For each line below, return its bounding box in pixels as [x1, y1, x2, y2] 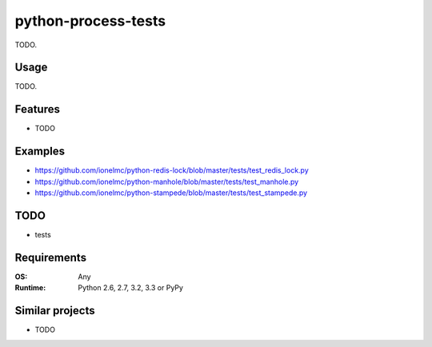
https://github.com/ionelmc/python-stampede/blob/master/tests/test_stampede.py [34, 188, 308, 197]
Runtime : [14, 283, 46, 293]
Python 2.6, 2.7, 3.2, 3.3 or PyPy [78, 283, 184, 293]
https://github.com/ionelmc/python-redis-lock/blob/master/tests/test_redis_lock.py [34, 166, 310, 175]
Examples [14, 145, 66, 158]
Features [14, 102, 60, 116]
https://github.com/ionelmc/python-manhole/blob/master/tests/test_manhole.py [34, 177, 299, 186]
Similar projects [14, 304, 95, 317]
